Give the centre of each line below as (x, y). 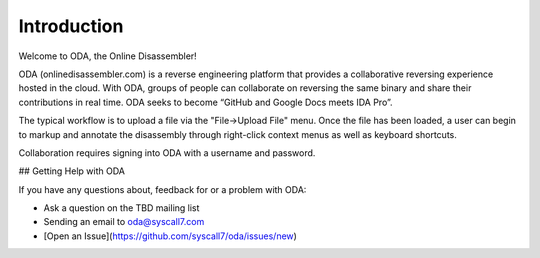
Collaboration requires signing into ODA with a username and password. (167, 152)
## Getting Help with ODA (71, 171)
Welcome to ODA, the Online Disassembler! (107, 56)
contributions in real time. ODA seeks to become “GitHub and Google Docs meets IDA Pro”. (206, 102)
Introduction (71, 26)
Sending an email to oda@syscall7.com (124, 222)
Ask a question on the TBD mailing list (121, 208)
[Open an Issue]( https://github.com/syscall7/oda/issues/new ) (170, 236)
